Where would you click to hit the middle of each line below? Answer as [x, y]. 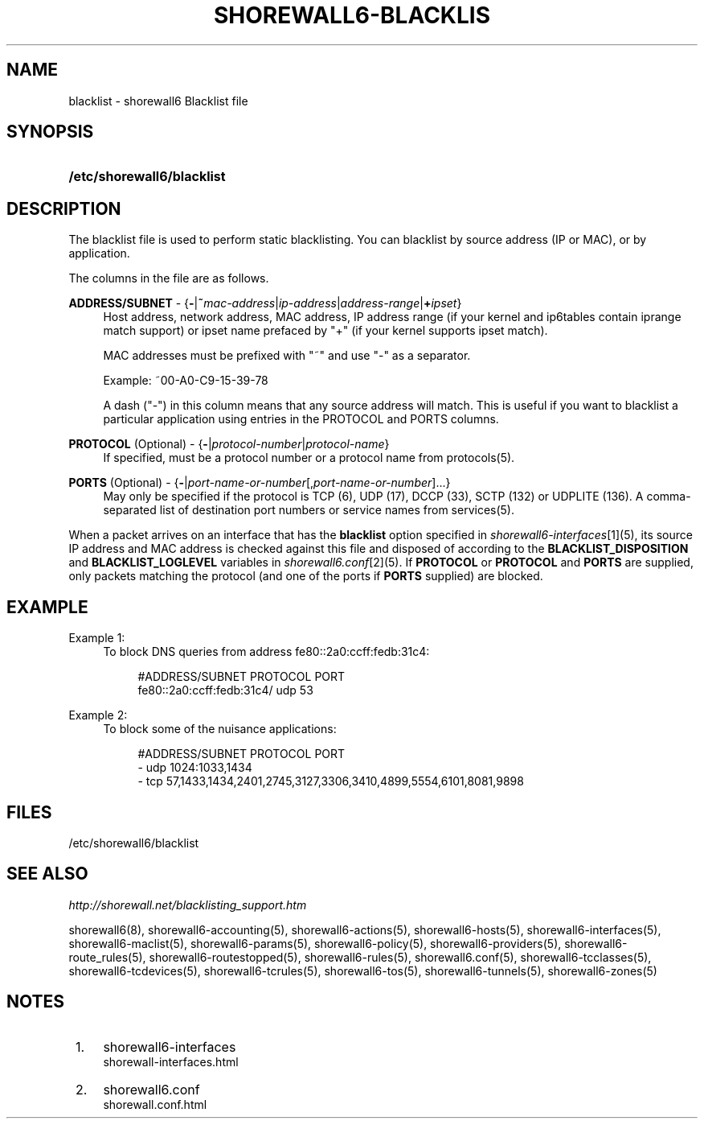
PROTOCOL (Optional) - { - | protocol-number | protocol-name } [229, 444]
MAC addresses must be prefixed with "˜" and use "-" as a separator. [287, 356]
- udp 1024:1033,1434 [195, 768]
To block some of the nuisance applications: [220, 729]
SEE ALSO [47, 874]
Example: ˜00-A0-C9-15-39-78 [186, 381]
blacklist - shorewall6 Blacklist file [158, 101]
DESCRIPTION [64, 208]
